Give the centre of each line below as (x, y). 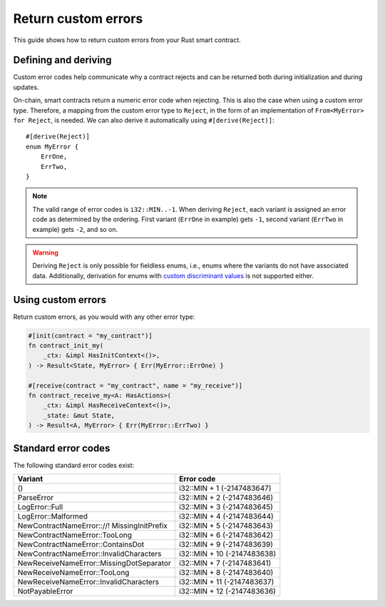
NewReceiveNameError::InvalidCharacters (88, 582)
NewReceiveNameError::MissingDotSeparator (94, 563)
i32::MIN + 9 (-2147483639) (226, 544)
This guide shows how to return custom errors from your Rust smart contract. (127, 40)
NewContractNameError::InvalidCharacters (89, 554)
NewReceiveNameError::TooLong (73, 572)
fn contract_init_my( (66, 345)
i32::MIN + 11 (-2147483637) (226, 582)
